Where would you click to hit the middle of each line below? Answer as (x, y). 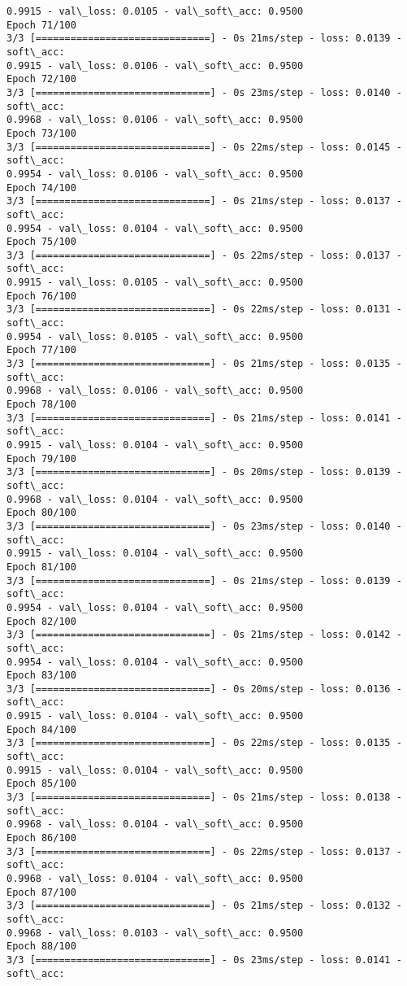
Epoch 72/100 (41, 79)
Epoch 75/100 (41, 242)
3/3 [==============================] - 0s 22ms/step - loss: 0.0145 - (204, 147)
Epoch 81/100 (41, 567)
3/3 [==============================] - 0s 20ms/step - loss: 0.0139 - (204, 472)
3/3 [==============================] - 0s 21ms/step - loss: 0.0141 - (204, 418)
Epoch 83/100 (41, 676)
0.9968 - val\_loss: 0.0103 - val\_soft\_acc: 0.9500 (155, 933)
